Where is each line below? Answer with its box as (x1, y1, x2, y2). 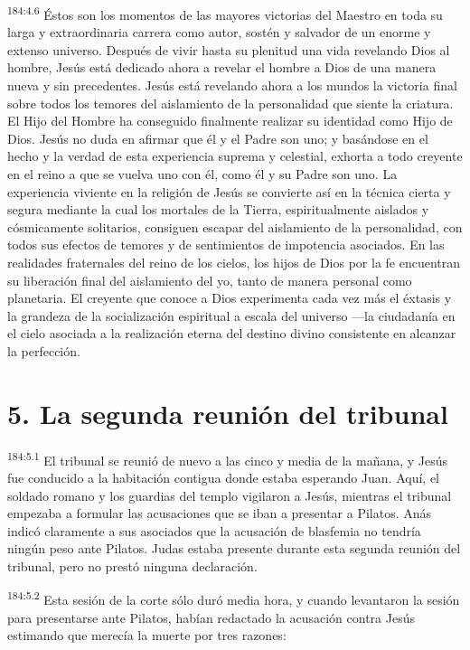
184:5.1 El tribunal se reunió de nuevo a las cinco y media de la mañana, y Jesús (7, 447, 448, 469)
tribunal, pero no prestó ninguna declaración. (7, 556, 258, 575)
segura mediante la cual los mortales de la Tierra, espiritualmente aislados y (7, 200, 429, 219)
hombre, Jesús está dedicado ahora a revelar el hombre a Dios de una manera (7, 58, 437, 77)
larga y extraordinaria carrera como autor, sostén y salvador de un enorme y (7, 23, 431, 42)
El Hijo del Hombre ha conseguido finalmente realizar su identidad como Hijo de (7, 111, 453, 130)
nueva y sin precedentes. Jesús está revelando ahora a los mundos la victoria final (7, 76, 457, 95)
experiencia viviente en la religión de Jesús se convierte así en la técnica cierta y (7, 182, 451, 201)
